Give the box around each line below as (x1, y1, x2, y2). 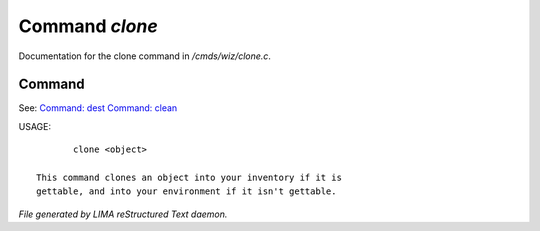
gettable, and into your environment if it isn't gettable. (36, 186, 337, 197)
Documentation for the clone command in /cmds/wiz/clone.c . (18, 50, 272, 62)
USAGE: (18, 120, 52, 132)
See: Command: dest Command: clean (18, 102, 178, 114)
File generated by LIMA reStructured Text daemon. (18, 208, 228, 220)
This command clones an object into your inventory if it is (36, 172, 342, 184)
